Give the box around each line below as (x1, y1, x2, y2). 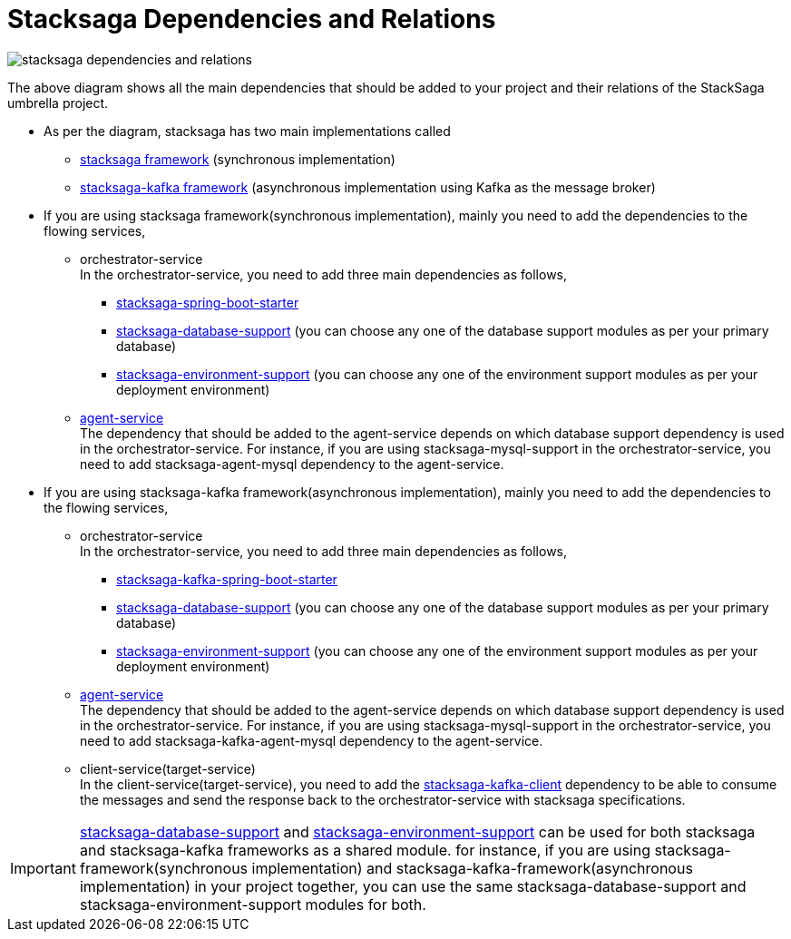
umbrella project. (7, 94, 109, 111)
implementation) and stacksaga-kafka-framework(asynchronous (251, 858, 693, 877)
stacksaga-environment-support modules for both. (79, 895, 426, 914)
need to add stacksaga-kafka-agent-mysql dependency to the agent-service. (80, 732, 543, 748)
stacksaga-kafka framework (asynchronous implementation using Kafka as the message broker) (80, 179, 656, 195)
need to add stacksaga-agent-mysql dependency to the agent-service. (80, 455, 504, 472)
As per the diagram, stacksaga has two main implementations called (44, 122, 451, 139)
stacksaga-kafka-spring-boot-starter (116, 571, 337, 587)
